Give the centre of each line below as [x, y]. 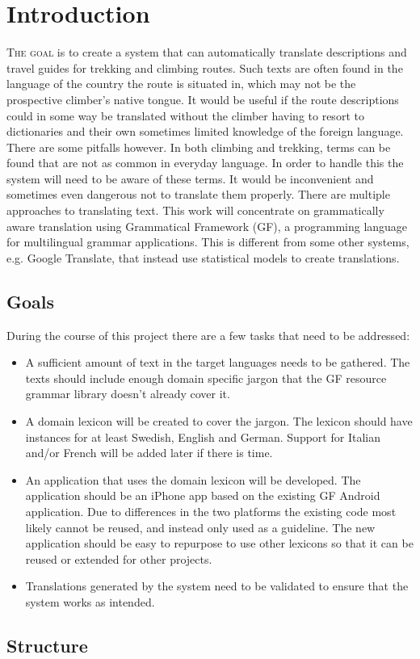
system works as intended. [90, 601]
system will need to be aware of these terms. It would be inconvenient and [190, 178]
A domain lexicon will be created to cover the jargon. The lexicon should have [219, 421]
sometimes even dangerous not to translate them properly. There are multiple [198, 194]
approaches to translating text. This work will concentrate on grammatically [195, 210]
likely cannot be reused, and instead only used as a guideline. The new [200, 527]
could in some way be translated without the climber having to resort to [185, 115]
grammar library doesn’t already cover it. [128, 394]
